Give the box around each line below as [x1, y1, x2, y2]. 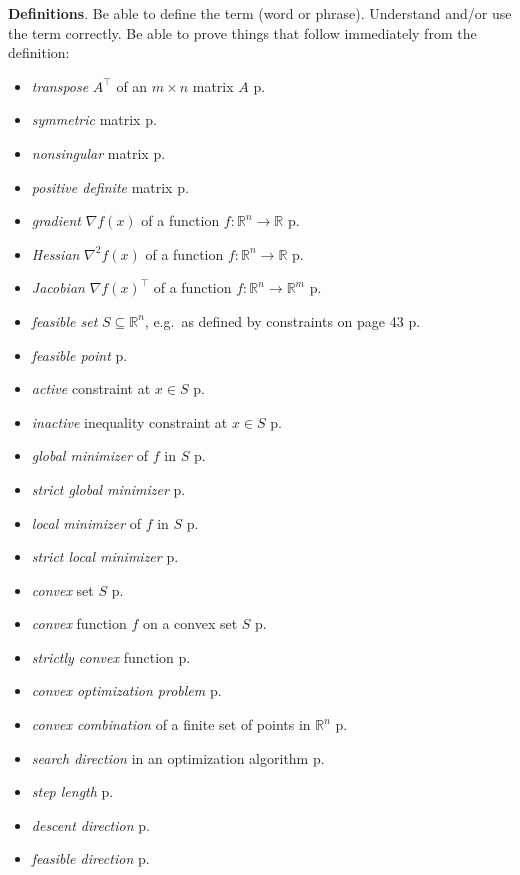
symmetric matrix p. [31, 109, 157, 130]
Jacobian [31, 277, 85, 298]
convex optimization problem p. [31, 680, 222, 701]
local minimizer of [31, 512, 141, 533]
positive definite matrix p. [31, 176, 189, 197]
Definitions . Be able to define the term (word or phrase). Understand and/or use [8, 3, 512, 23]
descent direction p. [31, 814, 150, 835]
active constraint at [31, 378, 151, 399]
